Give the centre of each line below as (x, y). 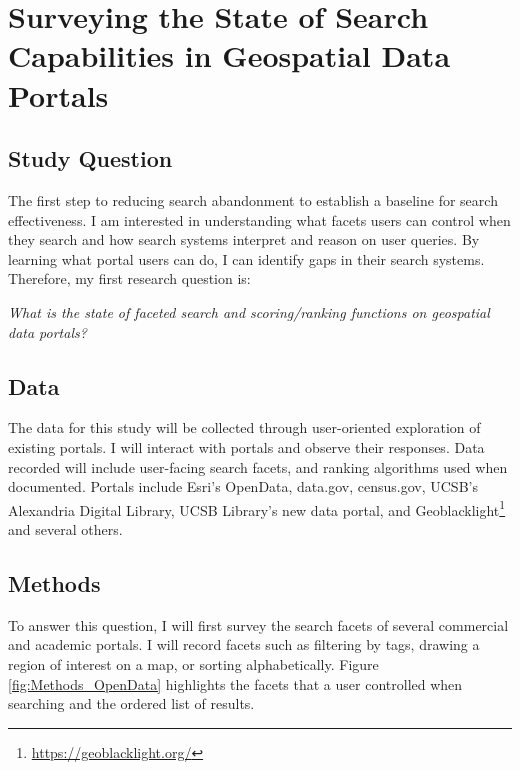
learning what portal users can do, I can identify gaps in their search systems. (246, 258)
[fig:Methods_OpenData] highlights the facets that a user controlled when (235, 683)
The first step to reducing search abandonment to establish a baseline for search (253, 199)
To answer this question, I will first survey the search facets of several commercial (258, 624)
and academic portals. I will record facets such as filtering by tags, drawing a (244, 644)
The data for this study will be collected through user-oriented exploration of (244, 427)
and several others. (65, 528)
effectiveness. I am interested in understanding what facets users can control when (259, 219)
